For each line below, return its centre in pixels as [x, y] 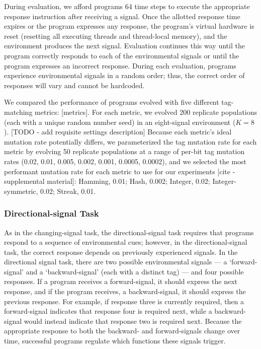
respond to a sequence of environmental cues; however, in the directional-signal [126, 242]
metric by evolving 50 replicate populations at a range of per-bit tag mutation [124, 151]
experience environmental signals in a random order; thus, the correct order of [124, 75]
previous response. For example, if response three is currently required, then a [124, 301]
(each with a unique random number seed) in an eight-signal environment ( [120, 122]
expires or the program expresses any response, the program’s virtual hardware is [129, 26]
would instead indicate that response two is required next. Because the [133, 321]
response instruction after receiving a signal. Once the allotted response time [122, 16]
